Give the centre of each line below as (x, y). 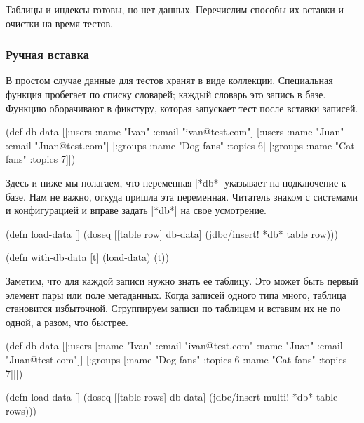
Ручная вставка (48, 54)
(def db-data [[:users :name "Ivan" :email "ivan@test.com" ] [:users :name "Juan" (175, 132)
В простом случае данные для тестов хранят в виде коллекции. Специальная (169, 80)
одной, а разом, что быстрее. (67, 322)
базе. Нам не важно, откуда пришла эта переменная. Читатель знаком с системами (182, 196)
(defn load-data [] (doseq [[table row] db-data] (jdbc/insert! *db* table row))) (172, 233)
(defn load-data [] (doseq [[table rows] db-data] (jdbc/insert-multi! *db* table (172, 397)
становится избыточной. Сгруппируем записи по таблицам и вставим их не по (173, 308)
